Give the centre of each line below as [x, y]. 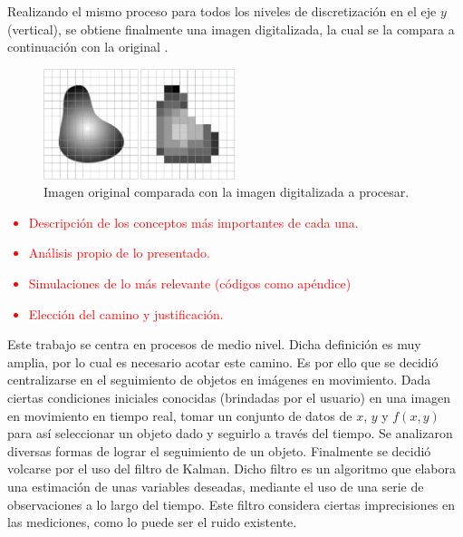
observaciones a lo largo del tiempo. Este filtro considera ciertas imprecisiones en [231, 504]
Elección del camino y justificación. [126, 313]
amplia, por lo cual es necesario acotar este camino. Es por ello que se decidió [223, 361]
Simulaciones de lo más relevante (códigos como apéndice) [190, 283]
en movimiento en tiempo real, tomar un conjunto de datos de [180, 415]
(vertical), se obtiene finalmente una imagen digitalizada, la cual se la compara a [231, 29]
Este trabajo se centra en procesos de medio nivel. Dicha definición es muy [214, 344]
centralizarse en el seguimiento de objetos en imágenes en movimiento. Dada [219, 380]
